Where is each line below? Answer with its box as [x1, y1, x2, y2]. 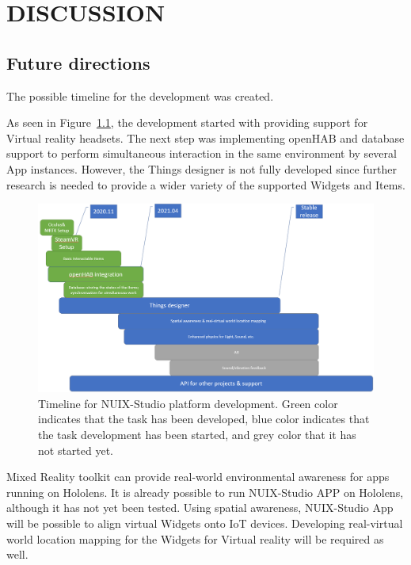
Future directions [6, 50, 150, 74]
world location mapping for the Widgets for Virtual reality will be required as [6, 530, 384, 547]
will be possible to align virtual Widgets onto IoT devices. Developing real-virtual [6, 514, 403, 531]
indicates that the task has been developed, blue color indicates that [38, 410, 370, 427]
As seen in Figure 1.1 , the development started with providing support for [6, 114, 368, 131]
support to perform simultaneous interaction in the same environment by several [6, 145, 397, 162]
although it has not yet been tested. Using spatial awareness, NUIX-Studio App [6, 499, 394, 516]
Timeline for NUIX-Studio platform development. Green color [38, 395, 338, 411]
